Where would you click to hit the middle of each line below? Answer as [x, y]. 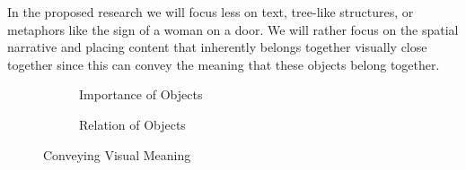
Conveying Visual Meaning [117, 154]
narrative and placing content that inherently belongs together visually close [217, 47]
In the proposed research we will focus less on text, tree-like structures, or [211, 12]
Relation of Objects [132, 124]
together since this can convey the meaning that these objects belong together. [224, 64]
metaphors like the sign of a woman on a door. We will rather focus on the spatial [233, 29]
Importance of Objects [141, 94]
